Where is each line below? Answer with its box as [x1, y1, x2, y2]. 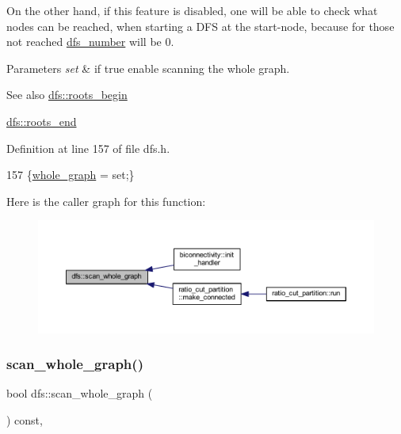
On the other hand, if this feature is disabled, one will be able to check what [6, 2, 378, 18]
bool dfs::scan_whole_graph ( [6, 385, 153, 402]
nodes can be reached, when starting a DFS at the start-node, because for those [6, 17, 395, 34]
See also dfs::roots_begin [6, 86, 128, 103]
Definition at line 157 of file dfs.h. [6, 139, 170, 156]
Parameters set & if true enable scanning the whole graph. [6, 59, 290, 76]
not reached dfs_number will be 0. [6, 33, 174, 50]
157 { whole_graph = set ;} [6, 166, 135, 183]
